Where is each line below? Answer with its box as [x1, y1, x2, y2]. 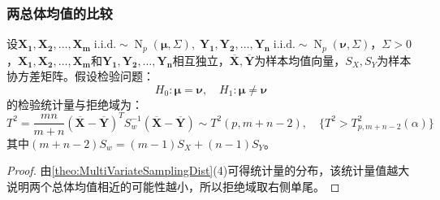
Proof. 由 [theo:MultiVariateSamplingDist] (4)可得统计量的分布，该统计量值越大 [6, 162, 410, 179]
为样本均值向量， [254, 51, 346, 68]
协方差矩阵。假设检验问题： [6, 67, 154, 85]
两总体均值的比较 [6, 2, 113, 23]
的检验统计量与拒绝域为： [6, 95, 143, 112]
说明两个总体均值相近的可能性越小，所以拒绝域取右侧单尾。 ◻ [6, 177, 340, 194]
